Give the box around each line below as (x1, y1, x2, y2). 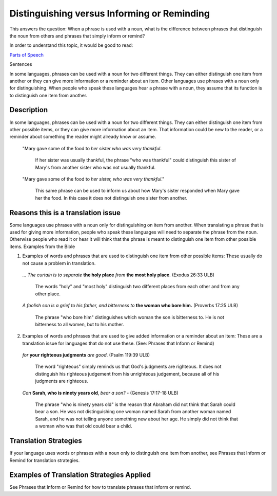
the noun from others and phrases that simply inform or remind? (9, 32, 145, 39)
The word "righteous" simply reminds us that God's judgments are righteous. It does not (35, 363, 222, 370)
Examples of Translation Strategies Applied (9, 471, 151, 480)
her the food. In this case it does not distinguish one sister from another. (35, 194, 188, 201)
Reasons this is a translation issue (9, 208, 121, 217)
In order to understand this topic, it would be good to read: (9, 42, 133, 48)
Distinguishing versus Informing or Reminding (9, 8, 210, 19)
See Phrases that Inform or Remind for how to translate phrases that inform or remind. (9, 484, 191, 490)
